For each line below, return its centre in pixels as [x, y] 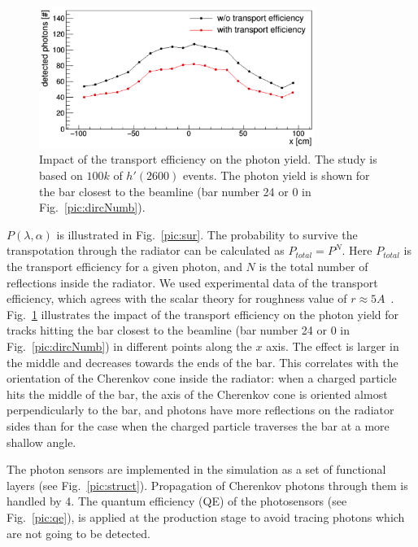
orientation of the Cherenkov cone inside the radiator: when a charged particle [202, 378]
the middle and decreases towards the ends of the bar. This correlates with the [202, 362]
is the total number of [313, 267]
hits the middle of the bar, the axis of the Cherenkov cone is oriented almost [197, 394]
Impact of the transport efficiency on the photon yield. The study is [208, 159]
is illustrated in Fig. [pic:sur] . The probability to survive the [207, 234]
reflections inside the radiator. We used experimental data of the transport [192, 282]
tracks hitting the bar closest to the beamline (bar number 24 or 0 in [178, 330]
